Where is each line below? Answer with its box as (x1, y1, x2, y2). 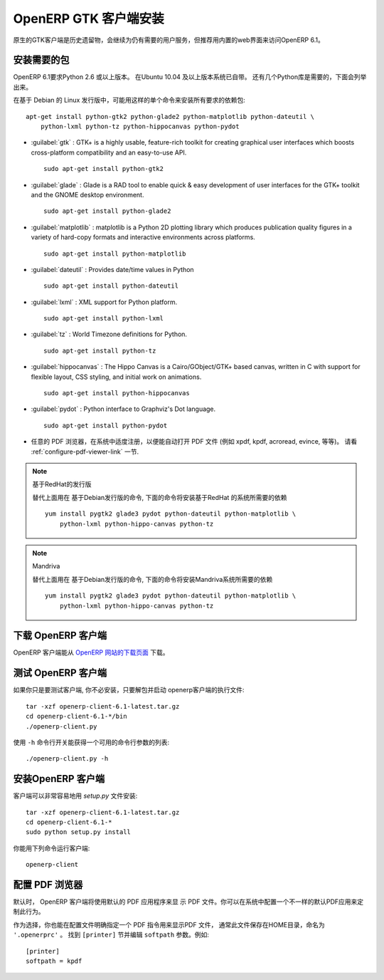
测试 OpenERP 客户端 (13, 667, 107, 679)
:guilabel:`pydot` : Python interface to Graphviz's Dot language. (31, 405, 216, 413)
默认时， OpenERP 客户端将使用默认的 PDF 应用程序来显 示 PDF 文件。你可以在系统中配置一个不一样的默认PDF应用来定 (13, 897, 364, 906)
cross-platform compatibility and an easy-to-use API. (31, 148, 187, 157)
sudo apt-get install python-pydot (43, 421, 168, 429)
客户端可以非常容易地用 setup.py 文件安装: (13, 791, 138, 801)
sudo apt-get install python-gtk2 (43, 165, 164, 173)
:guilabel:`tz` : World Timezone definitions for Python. (31, 330, 188, 338)
